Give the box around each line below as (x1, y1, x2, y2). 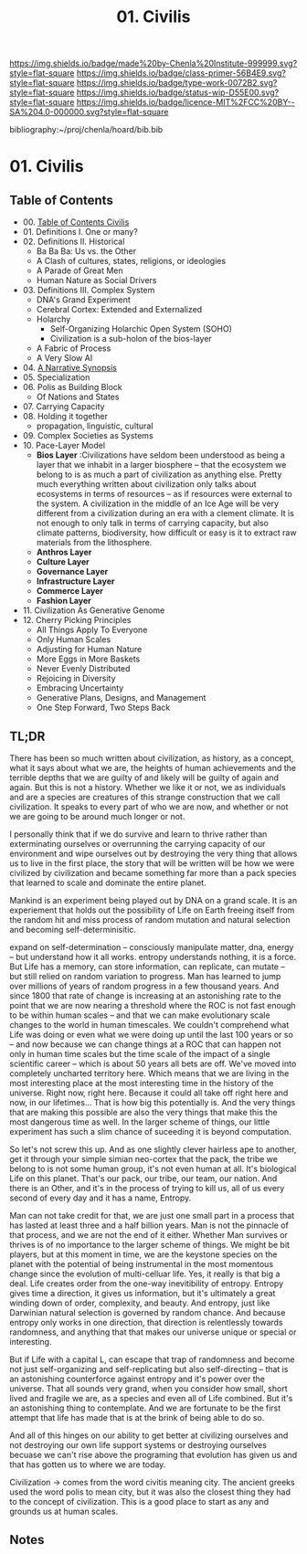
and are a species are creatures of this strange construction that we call (9, 792, 281, 802)
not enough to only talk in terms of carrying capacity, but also (36, 518, 270, 529)
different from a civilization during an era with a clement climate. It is (36, 508, 295, 519)
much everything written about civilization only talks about (36, 479, 257, 490)
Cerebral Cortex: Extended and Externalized (36, 304, 203, 315)
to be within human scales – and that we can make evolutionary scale (9, 1010, 271, 1020)
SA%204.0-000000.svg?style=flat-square (9, 107, 169, 118)
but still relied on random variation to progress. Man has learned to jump (9, 971, 281, 981)
